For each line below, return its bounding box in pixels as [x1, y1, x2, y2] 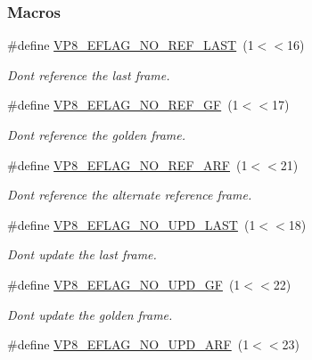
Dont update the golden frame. [7, 305, 173, 323]
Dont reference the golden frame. [7, 126, 186, 143]
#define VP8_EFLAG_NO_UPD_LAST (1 [7, 215, 256, 233]
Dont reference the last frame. [7, 65, 170, 84]
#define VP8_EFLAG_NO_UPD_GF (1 [7, 274, 241, 293]
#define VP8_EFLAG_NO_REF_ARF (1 [7, 155, 248, 174]
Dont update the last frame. [7, 245, 157, 264]
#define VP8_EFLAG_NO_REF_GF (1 [7, 95, 239, 114]
